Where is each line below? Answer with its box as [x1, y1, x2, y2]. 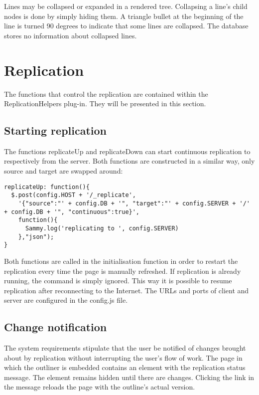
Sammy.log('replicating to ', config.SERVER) [25, 224, 179, 232]
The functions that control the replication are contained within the [4, 88, 208, 99]
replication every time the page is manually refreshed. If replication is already [4, 265, 241, 276]
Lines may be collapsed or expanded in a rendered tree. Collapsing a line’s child [4, 1, 248, 11]
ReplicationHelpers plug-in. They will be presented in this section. [4, 98, 206, 109]
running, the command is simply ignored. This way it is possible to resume [4, 275, 232, 286]
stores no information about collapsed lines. [4, 30, 137, 40]
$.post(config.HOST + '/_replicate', [11, 192, 136, 199]
